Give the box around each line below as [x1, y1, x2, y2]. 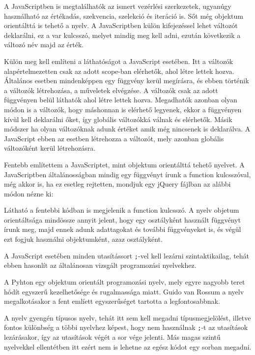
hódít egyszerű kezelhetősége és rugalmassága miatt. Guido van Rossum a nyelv [4, 286, 244, 296]
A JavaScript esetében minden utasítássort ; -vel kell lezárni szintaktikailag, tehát [4, 250, 250, 260]
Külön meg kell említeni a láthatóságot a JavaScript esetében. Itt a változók [4, 56, 233, 66]
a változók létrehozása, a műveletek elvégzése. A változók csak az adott [4, 85, 218, 95]
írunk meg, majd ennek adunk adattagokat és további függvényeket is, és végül [4, 224, 241, 234]
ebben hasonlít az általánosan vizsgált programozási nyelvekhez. [4, 260, 197, 270]
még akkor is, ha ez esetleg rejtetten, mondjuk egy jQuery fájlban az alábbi [4, 179, 231, 189]
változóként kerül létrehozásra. [4, 143, 96, 153]
